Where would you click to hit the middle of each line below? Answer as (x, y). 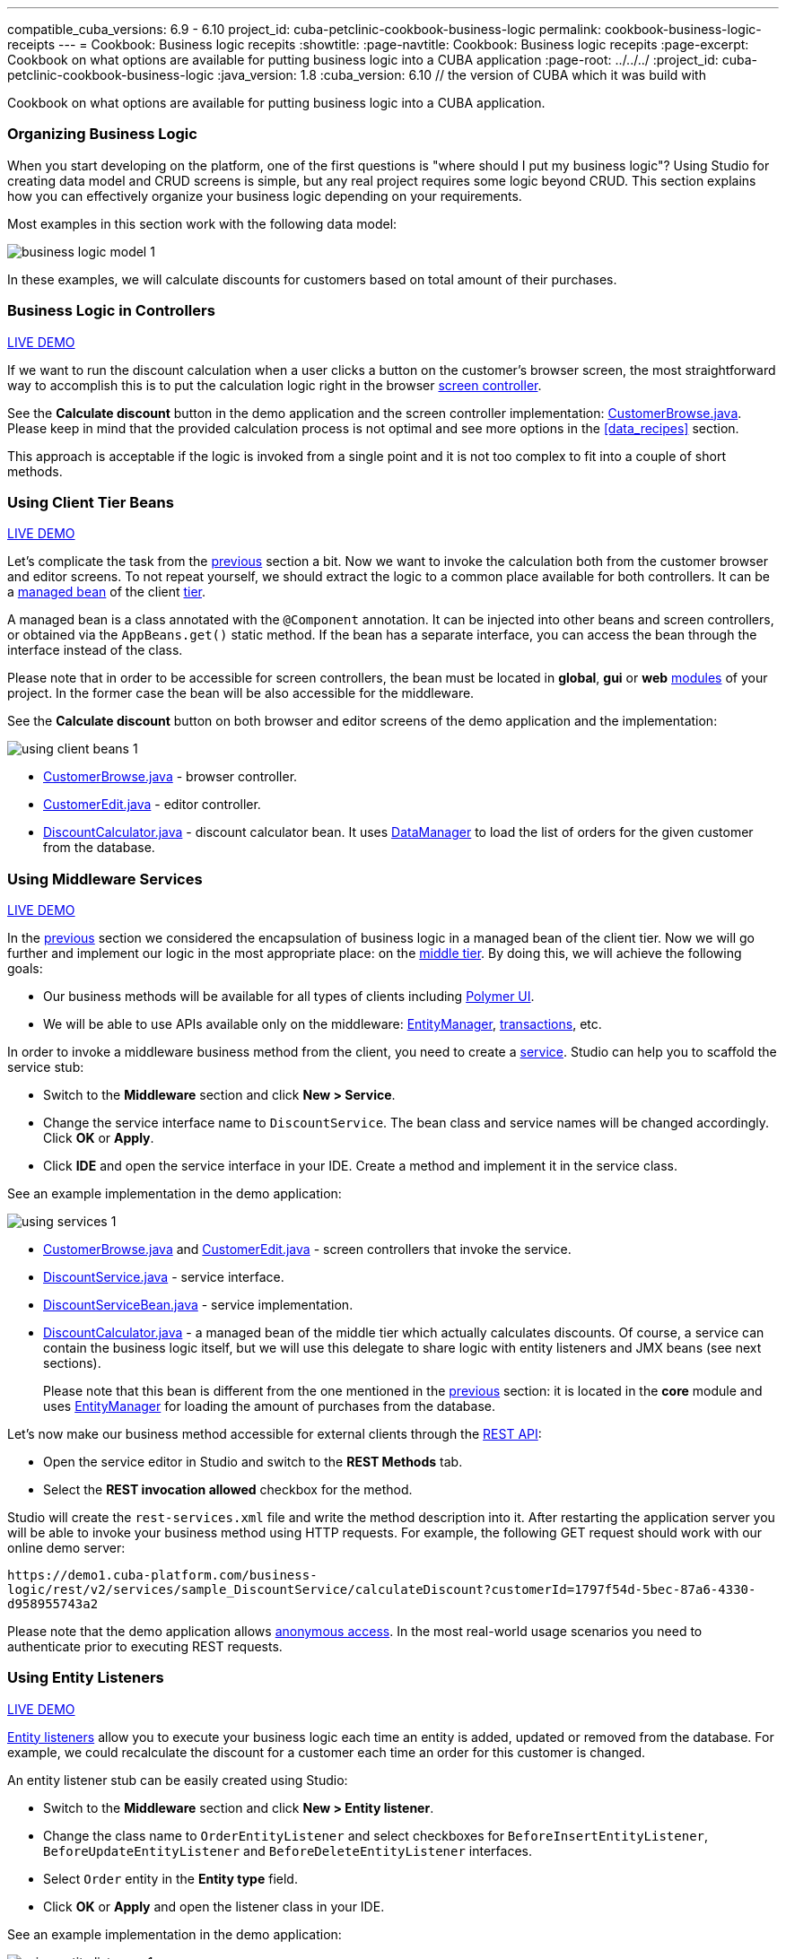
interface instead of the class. (95, 650)
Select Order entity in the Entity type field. (170, 1878)
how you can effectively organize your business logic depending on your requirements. (265, 196)
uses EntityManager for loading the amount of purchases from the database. (269, 1406)
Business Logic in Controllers (111, 311)
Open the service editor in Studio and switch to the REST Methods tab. (253, 1462)
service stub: (46, 1067)
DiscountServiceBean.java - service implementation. (198, 1305)
